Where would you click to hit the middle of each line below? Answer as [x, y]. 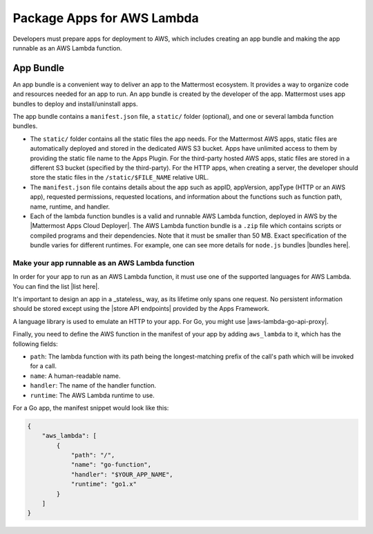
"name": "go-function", [111, 465]
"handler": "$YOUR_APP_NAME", [122, 474]
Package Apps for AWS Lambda [106, 18]
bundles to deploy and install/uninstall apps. [75, 104]
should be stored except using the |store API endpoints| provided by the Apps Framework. [141, 309]
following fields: [35, 344]
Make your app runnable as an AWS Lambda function [104, 263]
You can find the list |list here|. [56, 286]
